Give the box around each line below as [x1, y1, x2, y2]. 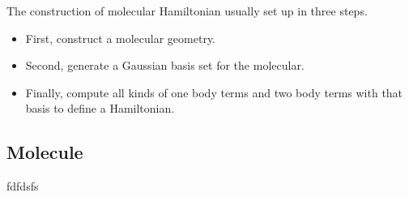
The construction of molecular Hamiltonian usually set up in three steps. [6, 2, 368, 19]
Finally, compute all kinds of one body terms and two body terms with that [25, 84, 403, 101]
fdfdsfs [6, 178, 39, 195]
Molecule [6, 139, 83, 165]
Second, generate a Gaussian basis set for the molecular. [25, 57, 305, 74]
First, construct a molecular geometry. [25, 29, 216, 46]
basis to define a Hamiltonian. [25, 100, 175, 117]
